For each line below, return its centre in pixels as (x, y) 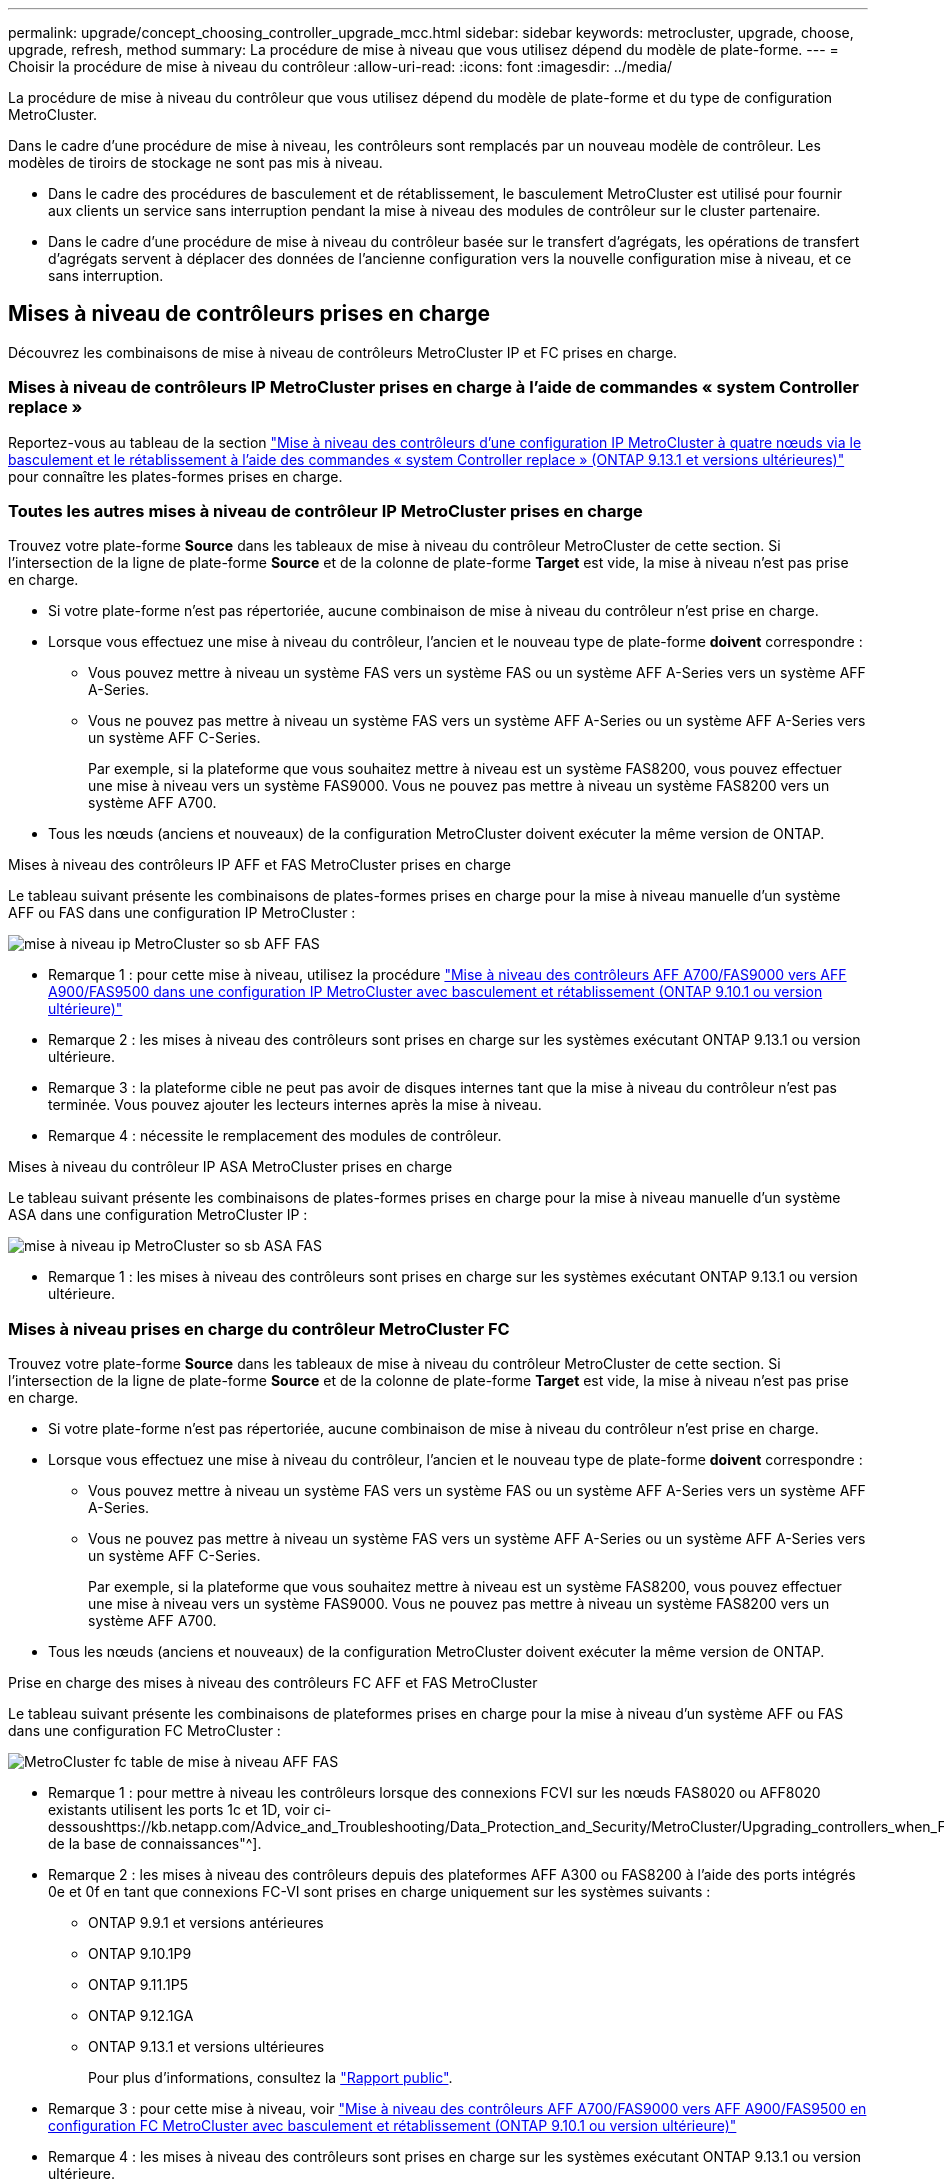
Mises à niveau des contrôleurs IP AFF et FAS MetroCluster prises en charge (259, 865)
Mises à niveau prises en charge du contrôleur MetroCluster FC (259, 1328)
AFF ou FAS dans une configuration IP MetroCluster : (182, 913)
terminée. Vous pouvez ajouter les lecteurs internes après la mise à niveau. (295, 1105)
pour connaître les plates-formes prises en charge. (175, 476)
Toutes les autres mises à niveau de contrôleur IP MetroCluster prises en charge (325, 510)
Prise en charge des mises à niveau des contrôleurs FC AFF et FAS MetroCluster (273, 1683)
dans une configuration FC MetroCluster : (144, 1731)
